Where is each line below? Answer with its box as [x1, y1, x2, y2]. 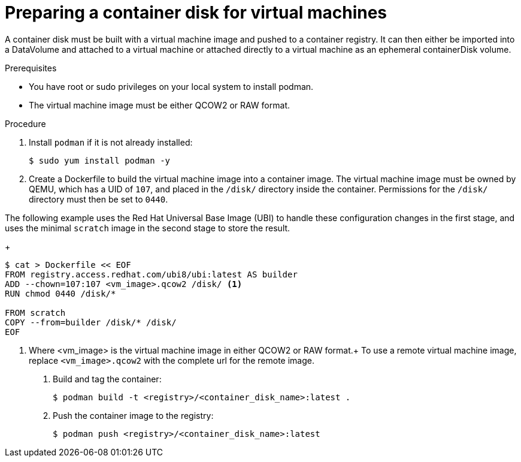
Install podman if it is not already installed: [29, 137, 193, 147]
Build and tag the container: [53, 373, 162, 384]
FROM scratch [5, 307, 66, 318]
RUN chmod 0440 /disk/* [5, 288, 116, 298]
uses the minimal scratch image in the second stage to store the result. [5, 222, 290, 233]
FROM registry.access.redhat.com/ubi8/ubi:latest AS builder [5, 269, 298, 279]
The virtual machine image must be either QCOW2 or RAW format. [29, 99, 290, 110]
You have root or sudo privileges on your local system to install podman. [29, 81, 314, 92]
